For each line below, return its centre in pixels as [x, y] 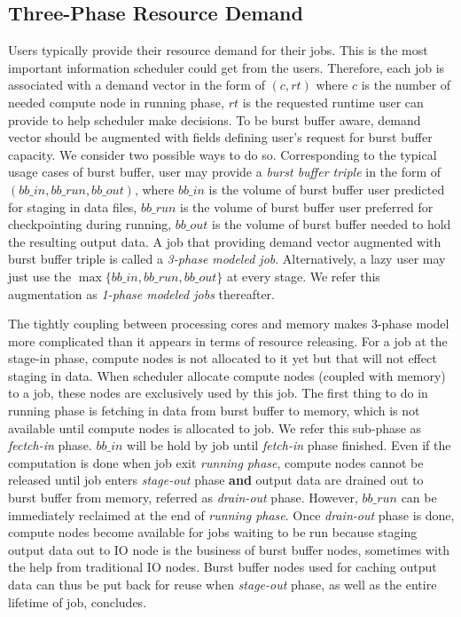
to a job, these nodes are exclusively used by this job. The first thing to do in [218, 393]
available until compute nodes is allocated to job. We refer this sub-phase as [215, 427]
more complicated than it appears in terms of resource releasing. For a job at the [228, 340]
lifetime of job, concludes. [78, 601]
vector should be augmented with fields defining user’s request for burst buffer [220, 137]
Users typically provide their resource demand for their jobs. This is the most [218, 50]
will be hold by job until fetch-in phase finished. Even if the [289, 445]
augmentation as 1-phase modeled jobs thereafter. [141, 293]
